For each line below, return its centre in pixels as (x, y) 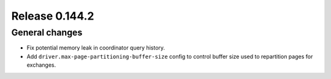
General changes (47, 32)
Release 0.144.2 (53, 16)
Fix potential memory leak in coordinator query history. (96, 48)
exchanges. (41, 65)
